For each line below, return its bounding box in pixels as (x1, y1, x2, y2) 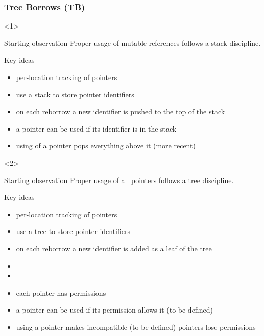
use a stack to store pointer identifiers (16, 89, 134, 99)
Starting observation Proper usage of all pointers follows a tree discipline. (4, 174, 234, 185)
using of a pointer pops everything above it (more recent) (16, 140, 196, 151)
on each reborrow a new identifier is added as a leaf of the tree (16, 243, 212, 253)
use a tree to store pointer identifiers (16, 226, 131, 237)
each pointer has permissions (16, 287, 106, 298)
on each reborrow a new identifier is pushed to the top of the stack (16, 106, 225, 117)
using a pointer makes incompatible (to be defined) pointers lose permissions (16, 321, 256, 332)
